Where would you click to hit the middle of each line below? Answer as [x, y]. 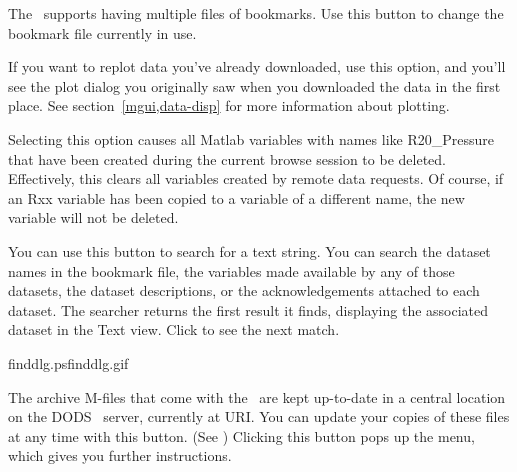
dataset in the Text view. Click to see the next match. [174, 329]
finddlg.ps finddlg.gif [68, 362]
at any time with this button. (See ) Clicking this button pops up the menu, [241, 435]
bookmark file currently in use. [102, 32]
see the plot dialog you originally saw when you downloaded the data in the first [254, 85]
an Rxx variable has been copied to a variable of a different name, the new [236, 197]
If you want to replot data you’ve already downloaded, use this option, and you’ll [257, 66]
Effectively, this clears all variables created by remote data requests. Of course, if [256, 178]
